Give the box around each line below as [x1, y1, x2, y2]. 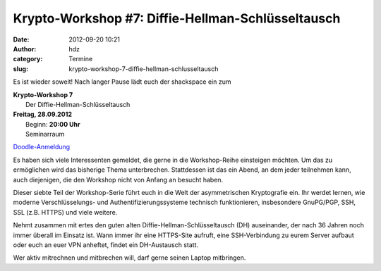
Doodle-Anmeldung [13, 143, 71, 151]
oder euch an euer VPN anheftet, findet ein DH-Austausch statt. [13, 240, 199, 249]
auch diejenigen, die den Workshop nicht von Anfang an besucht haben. [13, 175, 224, 184]
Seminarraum [25, 130, 65, 139]
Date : [13, 35, 30, 44]
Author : [13, 44, 37, 53]
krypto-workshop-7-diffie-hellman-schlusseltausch [68, 64, 219, 73]
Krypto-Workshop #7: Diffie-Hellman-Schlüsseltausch [13, 11, 341, 26]
